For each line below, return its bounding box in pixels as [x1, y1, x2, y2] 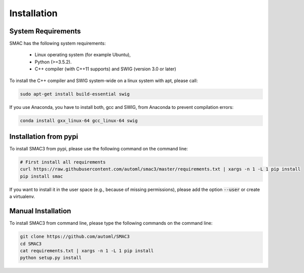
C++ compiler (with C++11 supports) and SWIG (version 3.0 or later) [34, 66, 177, 72]
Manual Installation [9, 207, 71, 215]
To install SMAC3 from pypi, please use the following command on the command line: [9, 146, 188, 152]
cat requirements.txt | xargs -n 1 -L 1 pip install [20, 248, 154, 253]
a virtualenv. [9, 193, 35, 200]
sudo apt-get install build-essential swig [20, 91, 130, 97]
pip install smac [20, 173, 63, 179]
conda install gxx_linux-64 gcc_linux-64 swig [20, 118, 138, 124]
